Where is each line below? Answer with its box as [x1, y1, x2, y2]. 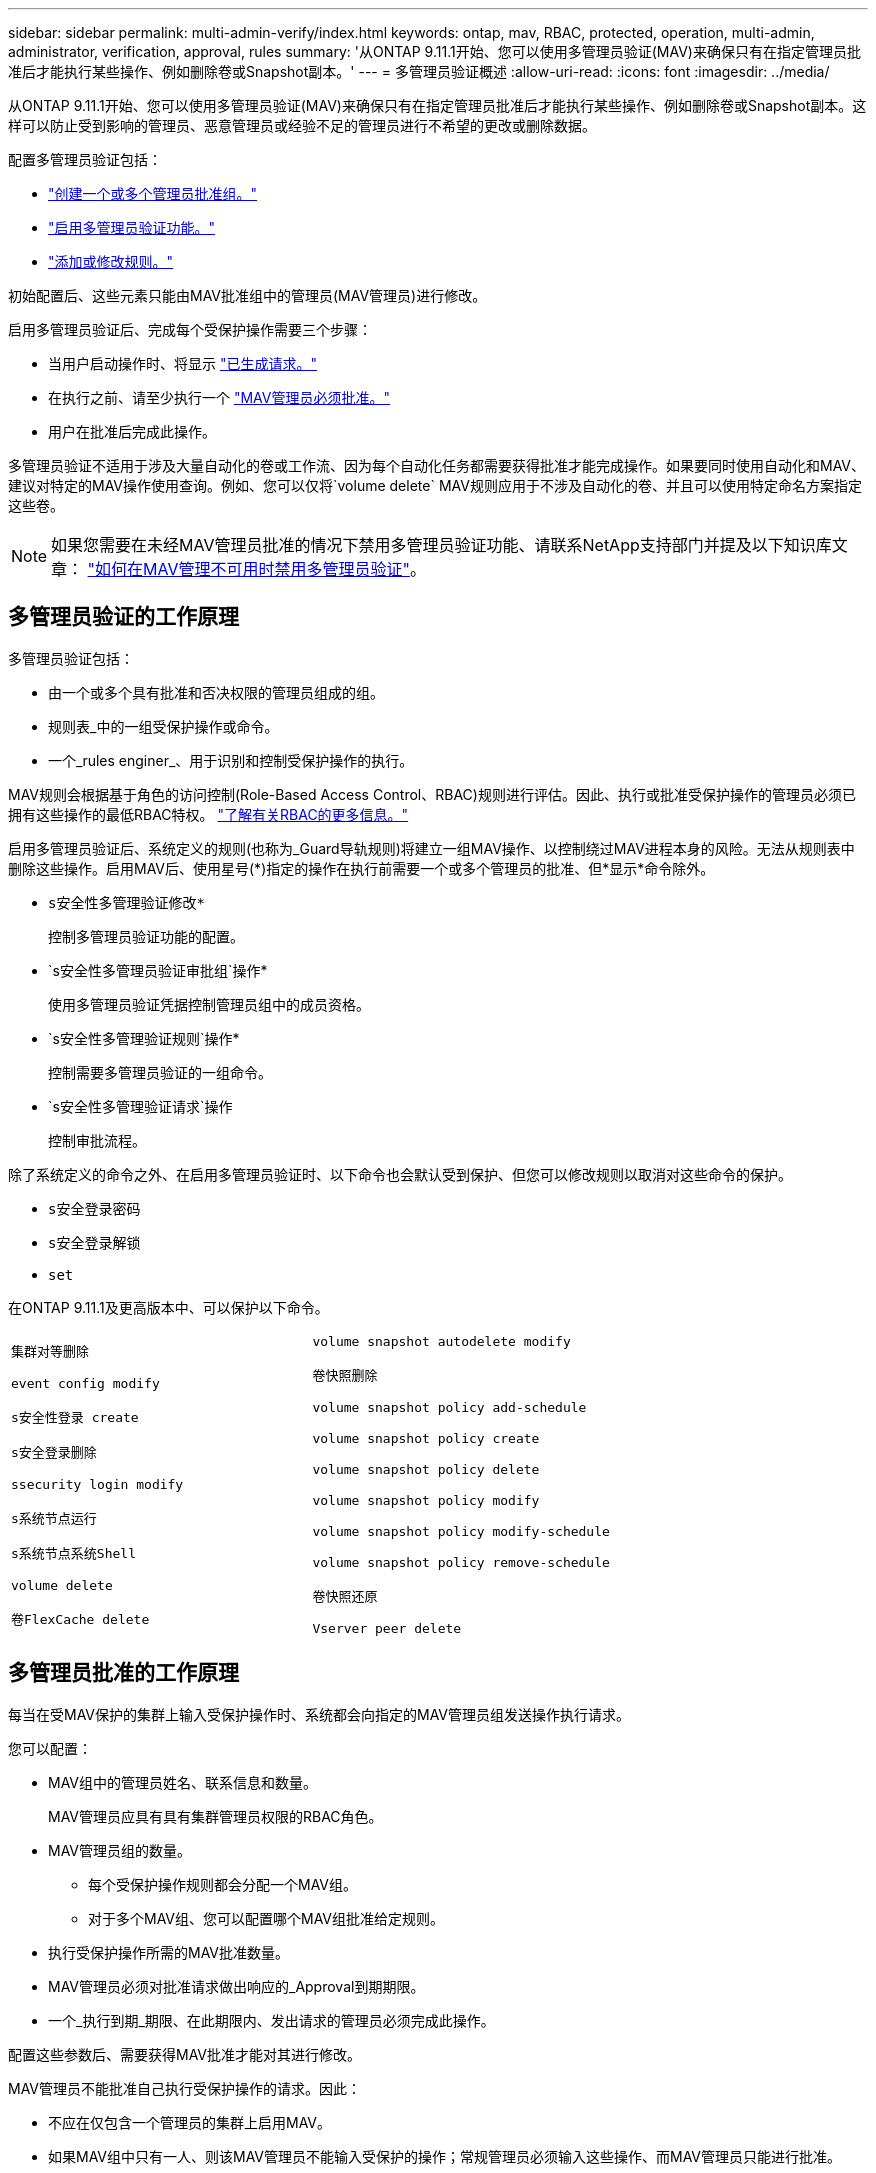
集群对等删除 [11, 1344, 90, 1360]
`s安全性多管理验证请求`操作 [48, 1097, 233, 1115]
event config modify [11, 1376, 160, 1392]
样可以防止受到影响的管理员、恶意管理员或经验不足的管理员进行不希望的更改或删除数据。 [8, 117, 596, 134]
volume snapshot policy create [312, 1430, 540, 1446]
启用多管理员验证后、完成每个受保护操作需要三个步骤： [8, 321, 372, 338]
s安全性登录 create [11, 1410, 139, 1426]
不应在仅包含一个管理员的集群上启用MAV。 [48, 2113, 332, 2131]
